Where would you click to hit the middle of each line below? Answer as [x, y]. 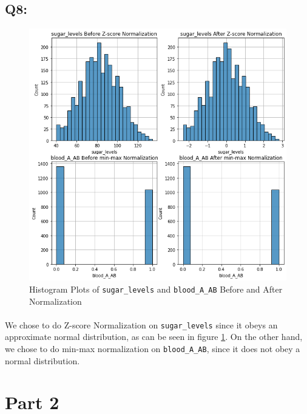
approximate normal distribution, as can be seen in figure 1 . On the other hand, [154, 337]
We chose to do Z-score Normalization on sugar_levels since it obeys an [141, 324]
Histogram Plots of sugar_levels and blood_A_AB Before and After [156, 289]
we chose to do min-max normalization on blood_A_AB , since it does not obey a [153, 348]
